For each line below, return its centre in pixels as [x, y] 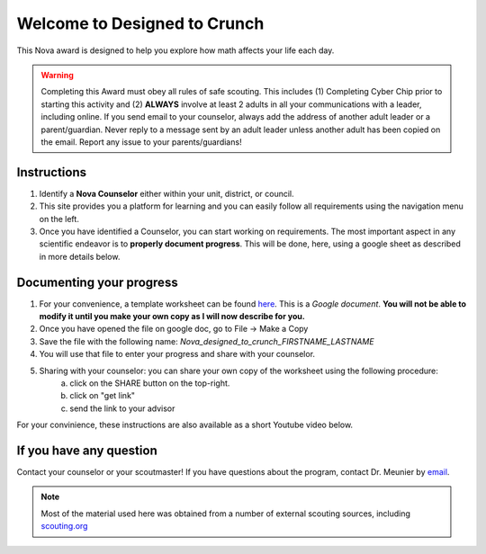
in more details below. [80, 256]
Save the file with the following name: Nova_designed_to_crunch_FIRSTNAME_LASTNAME [207, 341]
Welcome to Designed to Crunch [140, 23]
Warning [57, 75]
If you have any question [87, 450]
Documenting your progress [98, 282]
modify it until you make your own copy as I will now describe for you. [172, 317]
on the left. [59, 219]
